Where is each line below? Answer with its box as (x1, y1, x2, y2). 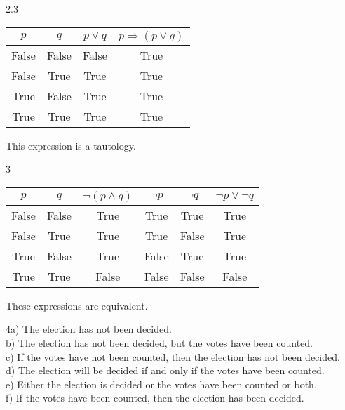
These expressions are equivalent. (6, 298, 148, 312)
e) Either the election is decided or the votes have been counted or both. (6, 376, 317, 391)
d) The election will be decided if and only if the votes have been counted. (6, 363, 325, 378)
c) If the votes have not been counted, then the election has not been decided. (6, 349, 340, 364)
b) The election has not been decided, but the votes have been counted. (6, 335, 313, 350)
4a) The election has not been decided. (6, 322, 172, 336)
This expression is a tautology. (6, 138, 136, 152)
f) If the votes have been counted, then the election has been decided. (6, 390, 304, 405)
